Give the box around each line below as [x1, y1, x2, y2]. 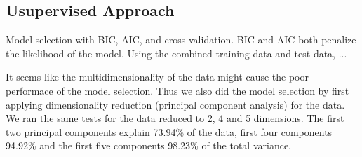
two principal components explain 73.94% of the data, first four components [6, 124, 333, 139]
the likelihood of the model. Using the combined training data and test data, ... [6, 46, 347, 60]
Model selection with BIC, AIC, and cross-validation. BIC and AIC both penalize [6, 32, 356, 47]
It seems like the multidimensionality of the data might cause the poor [6, 69, 309, 84]
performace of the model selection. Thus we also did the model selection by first [6, 83, 349, 97]
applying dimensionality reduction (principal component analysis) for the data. [6, 97, 345, 111]
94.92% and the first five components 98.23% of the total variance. [6, 138, 291, 153]
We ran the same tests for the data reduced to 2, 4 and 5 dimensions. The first [6, 111, 344, 125]
